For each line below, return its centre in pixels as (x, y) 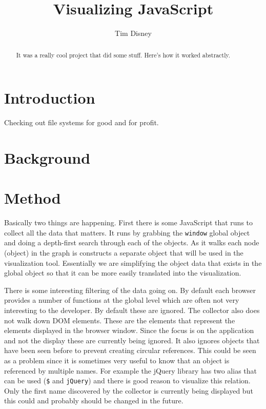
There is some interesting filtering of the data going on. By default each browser (130, 290)
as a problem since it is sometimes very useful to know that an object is (117, 360)
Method (33, 198)
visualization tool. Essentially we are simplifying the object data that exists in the (133, 262)
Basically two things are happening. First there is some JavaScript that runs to (129, 222)
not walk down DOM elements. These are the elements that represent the (120, 320)
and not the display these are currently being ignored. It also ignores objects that (132, 340)
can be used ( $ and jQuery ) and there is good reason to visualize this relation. (127, 381)
